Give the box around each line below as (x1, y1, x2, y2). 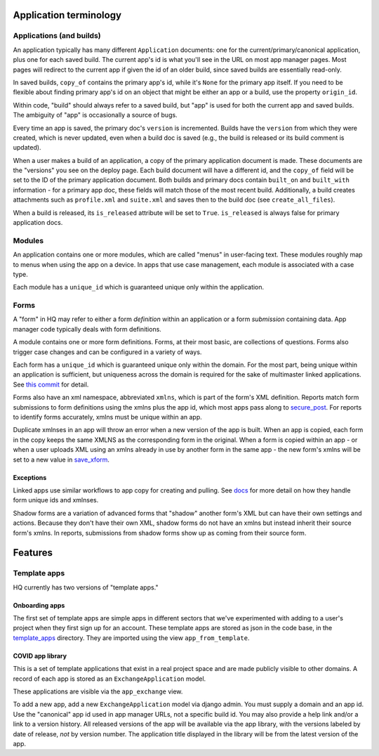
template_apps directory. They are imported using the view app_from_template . (13, 633, 250, 642)
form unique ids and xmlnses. (13, 496, 99, 504)
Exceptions (13, 473, 47, 481)
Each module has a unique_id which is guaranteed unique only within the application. (13, 283, 265, 292)
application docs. (13, 219, 63, 227)
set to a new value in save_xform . (13, 455, 110, 464)
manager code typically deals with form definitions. (13, 325, 161, 333)
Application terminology (13, 9, 122, 21)
